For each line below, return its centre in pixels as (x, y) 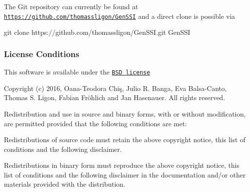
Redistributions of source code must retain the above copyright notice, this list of (125, 140)
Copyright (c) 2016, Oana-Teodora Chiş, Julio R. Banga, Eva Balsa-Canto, (115, 88)
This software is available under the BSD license (77, 72)
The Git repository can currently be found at (71, 6)
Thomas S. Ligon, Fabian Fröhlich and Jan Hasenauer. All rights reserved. (115, 97)
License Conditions (42, 53)
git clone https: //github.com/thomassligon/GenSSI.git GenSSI (97, 32)
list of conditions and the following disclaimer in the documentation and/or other (125, 174)
